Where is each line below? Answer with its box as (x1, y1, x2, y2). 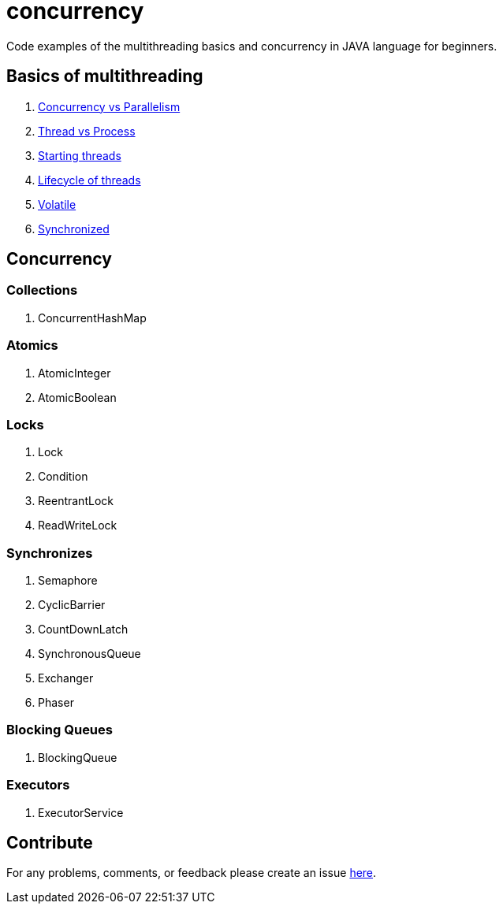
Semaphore (38, 574, 98, 588)
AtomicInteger (38, 366, 111, 380)
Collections (6, 282, 78, 299)
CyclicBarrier (38, 598, 106, 612)
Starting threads (38, 148, 121, 162)
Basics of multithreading (6, 66, 203, 87)
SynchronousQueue (38, 647, 141, 661)
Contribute (6, 832, 93, 852)
